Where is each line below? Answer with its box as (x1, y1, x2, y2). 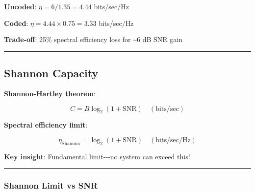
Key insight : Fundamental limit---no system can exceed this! (4, 151, 190, 161)
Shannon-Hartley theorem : (4, 88, 96, 98)
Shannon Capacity (4, 65, 99, 81)
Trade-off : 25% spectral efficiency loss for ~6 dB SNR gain (4, 34, 182, 44)
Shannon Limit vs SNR (4, 179, 98, 192)
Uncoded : (4, 1, 37, 11)
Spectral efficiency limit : (4, 120, 88, 130)
